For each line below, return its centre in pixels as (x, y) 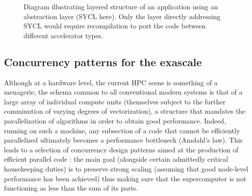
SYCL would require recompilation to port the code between (115, 26)
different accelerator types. (63, 35)
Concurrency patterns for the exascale (103, 61)
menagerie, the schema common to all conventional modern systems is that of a (123, 92)
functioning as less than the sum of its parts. (71, 188)
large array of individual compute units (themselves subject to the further (115, 101)
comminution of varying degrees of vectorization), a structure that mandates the (125, 111)
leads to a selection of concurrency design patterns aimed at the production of (121, 149)
